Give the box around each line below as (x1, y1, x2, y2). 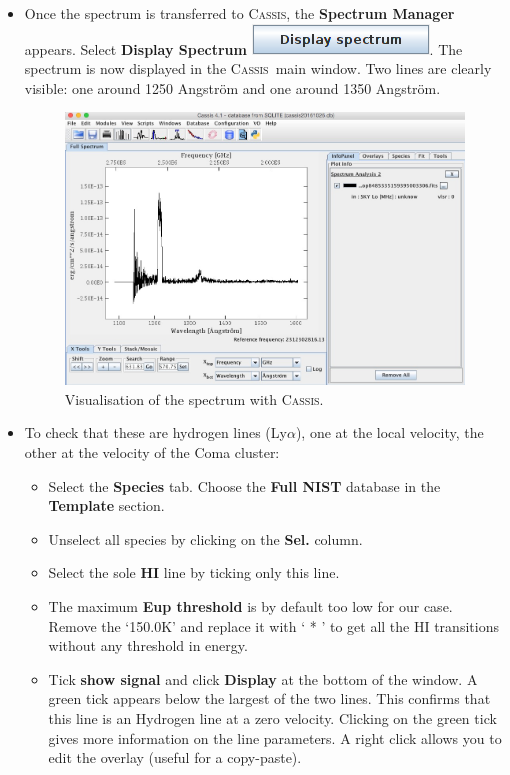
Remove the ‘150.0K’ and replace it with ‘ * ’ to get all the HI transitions (48, 615, 499, 636)
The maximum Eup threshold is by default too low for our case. (48, 595, 453, 616)
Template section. (48, 495, 165, 516)
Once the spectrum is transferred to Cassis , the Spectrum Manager (24, 3, 455, 23)
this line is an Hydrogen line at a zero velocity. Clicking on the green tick (48, 707, 497, 728)
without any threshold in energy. (48, 635, 248, 656)
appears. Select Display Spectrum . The (24, 38, 463, 59)
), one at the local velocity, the (295, 422, 484, 443)
